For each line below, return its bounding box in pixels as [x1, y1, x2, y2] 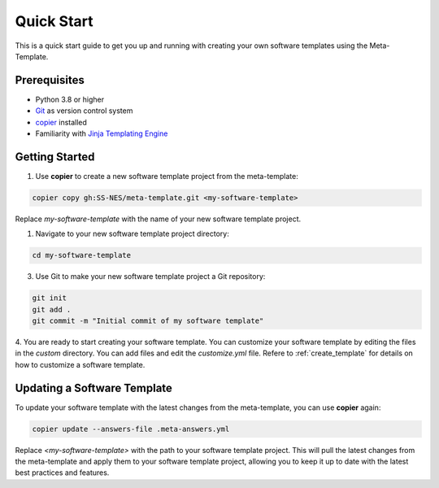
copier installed [35, 117, 87, 127]
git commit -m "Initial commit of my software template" [32, 316, 264, 325]
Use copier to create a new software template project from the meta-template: [35, 171, 298, 181]
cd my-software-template [32, 251, 132, 260]
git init [32, 294, 67, 303]
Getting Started [15, 150, 95, 163]
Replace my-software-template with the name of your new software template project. [15, 214, 301, 224]
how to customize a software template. [15, 359, 146, 369]
